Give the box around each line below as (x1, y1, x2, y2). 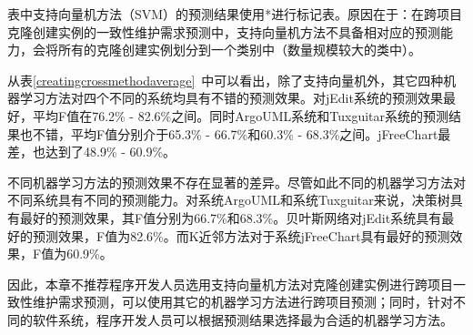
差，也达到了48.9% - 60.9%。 (7, 142, 176, 161)
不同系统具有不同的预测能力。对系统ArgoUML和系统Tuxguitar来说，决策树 (7, 190, 450, 209)
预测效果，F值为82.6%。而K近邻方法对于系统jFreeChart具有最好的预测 (32, 226, 450, 245)
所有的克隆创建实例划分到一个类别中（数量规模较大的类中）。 (57, 40, 421, 59)
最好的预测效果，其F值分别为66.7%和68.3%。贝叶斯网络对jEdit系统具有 (19, 208, 442, 227)
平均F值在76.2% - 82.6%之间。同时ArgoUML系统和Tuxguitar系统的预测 (32, 106, 449, 125)
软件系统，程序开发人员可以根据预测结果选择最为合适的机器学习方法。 (32, 310, 453, 329)
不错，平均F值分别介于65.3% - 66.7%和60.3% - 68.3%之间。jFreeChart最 (32, 124, 451, 143)
